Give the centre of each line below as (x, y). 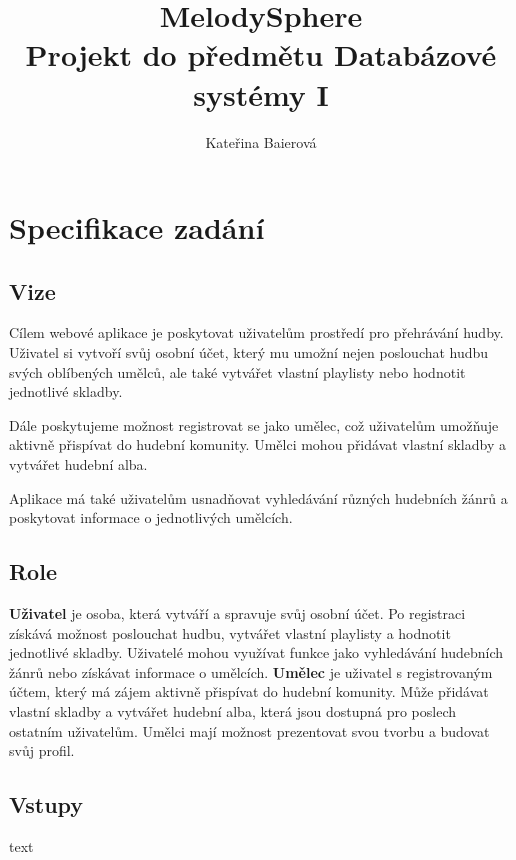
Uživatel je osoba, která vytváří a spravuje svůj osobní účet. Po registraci (237, 613)
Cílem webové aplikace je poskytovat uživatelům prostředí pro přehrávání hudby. (256, 332)
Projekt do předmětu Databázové (261, 54)
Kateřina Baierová (261, 141)
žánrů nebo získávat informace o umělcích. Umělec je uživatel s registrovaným (251, 671)
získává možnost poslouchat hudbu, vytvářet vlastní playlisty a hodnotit (230, 632)
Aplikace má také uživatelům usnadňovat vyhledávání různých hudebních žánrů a (258, 497)
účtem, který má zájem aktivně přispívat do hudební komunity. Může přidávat (249, 691)
